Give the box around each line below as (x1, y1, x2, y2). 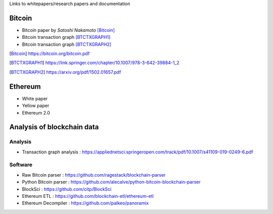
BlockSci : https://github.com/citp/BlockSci (22, 186, 112, 192)
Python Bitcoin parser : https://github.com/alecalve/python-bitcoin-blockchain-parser (22, 179, 201, 185)
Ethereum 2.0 (22, 110, 51, 116)
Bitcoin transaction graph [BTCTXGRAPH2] (22, 41, 111, 47)
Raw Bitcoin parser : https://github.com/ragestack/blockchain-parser (22, 172, 166, 178)
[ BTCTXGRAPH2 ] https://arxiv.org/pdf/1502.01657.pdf (9, 69, 121, 75)
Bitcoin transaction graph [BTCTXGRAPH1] (22, 34, 111, 40)
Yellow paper (22, 102, 50, 109)
